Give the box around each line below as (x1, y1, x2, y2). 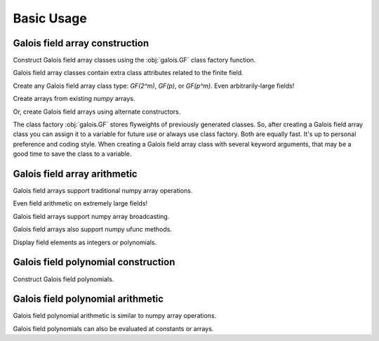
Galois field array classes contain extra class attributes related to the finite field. (13, 69, 244, 77)
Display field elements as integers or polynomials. (13, 238, 157, 246)
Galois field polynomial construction (13, 256, 175, 268)
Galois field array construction (13, 37, 149, 49)
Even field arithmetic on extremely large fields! (13, 199, 147, 208)
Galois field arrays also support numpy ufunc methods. (13, 225, 172, 234)
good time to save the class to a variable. (13, 149, 132, 158)
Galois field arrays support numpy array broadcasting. (13, 212, 170, 220)
